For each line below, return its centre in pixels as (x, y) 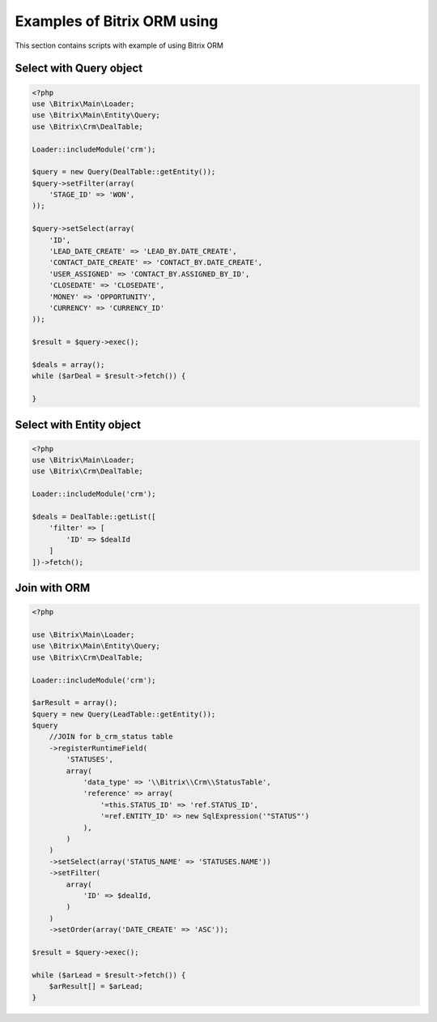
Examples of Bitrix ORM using (117, 21)
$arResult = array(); (75, 703)
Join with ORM (53, 588)
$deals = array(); (68, 364)
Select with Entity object (78, 424)
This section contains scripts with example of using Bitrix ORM (119, 45)
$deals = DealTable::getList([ (94, 517)
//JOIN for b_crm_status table (111, 737)
